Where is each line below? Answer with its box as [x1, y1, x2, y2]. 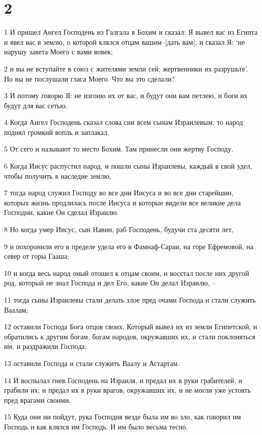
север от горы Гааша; [4, 251, 70, 261]
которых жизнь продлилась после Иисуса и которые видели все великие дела [4, 197, 241, 207]
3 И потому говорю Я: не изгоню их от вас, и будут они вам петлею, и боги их [4, 90, 248, 101]
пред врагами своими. [4, 394, 71, 405]
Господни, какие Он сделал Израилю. [4, 207, 119, 217]
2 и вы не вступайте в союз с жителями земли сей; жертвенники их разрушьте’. [4, 63, 248, 74]
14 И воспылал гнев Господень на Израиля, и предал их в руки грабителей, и [4, 375, 242, 385]
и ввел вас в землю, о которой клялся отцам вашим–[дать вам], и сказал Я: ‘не [4, 36, 245, 47]
